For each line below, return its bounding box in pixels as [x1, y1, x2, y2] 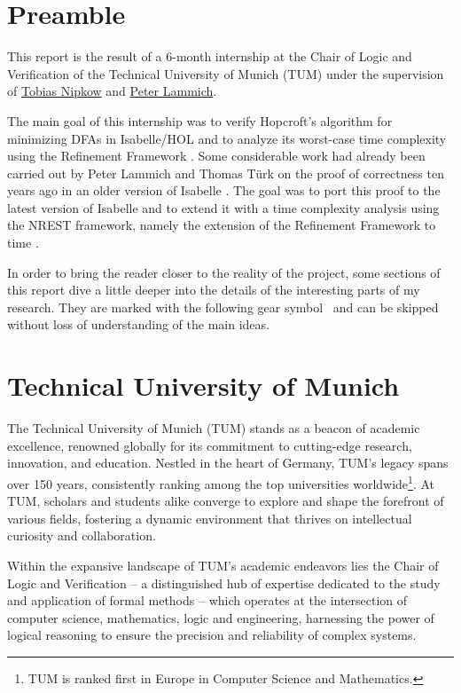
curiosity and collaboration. [7, 526, 156, 545]
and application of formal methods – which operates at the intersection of [7, 591, 408, 610]
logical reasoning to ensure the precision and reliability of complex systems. [7, 626, 417, 644]
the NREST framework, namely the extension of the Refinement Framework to [7, 216, 436, 234]
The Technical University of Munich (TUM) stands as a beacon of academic [7, 419, 420, 437]
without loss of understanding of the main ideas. [7, 315, 270, 334]
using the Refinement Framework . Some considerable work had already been [7, 146, 426, 165]
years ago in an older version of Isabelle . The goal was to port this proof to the [7, 181, 441, 200]
